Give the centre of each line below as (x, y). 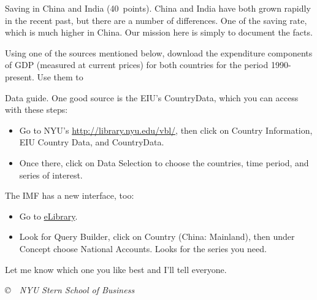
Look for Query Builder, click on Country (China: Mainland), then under (157, 237)
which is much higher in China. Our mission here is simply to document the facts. (159, 32)
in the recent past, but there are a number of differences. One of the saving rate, (156, 20)
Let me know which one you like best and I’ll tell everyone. (116, 269)
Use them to (60, 76)
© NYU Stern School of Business (70, 290)
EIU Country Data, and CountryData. (92, 142)
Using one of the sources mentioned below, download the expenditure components (159, 52)
